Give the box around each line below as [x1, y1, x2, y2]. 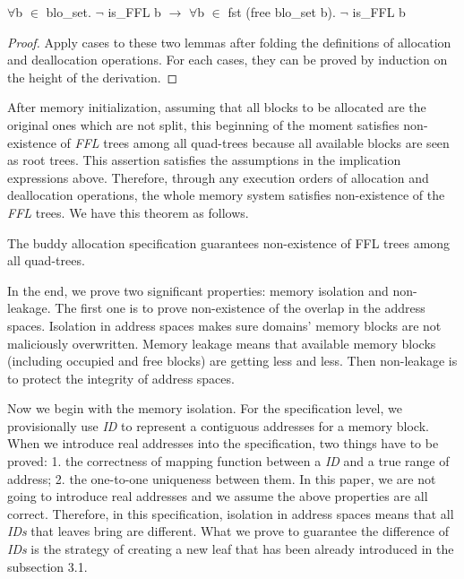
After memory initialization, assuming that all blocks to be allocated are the [7, 98, 426, 117]
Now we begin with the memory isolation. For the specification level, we [7, 399, 402, 418]
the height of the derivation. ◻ [7, 67, 178, 86]
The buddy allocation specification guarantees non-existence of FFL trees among [7, 233, 451, 252]
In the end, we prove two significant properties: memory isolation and [7, 281, 389, 299]
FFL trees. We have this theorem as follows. [7, 203, 249, 221]
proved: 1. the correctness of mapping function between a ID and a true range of [7, 452, 450, 471]
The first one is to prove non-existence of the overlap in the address [55, 298, 425, 317]
